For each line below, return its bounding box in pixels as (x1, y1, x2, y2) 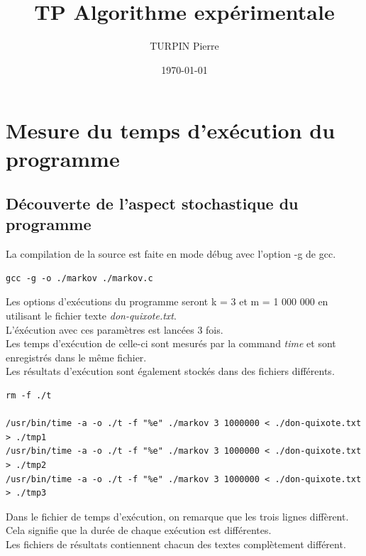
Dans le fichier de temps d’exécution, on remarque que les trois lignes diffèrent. (6, 508, 349, 523)
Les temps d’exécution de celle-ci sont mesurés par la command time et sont (6, 336, 336, 351)
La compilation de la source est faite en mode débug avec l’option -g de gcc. (6, 246, 336, 261)
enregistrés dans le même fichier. (6, 349, 147, 364)
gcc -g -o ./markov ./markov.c (6, 273, 153, 283)
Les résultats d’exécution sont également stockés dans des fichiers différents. (6, 364, 335, 378)
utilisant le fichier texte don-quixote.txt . (6, 308, 177, 323)
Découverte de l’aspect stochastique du (6, 192, 299, 214)
